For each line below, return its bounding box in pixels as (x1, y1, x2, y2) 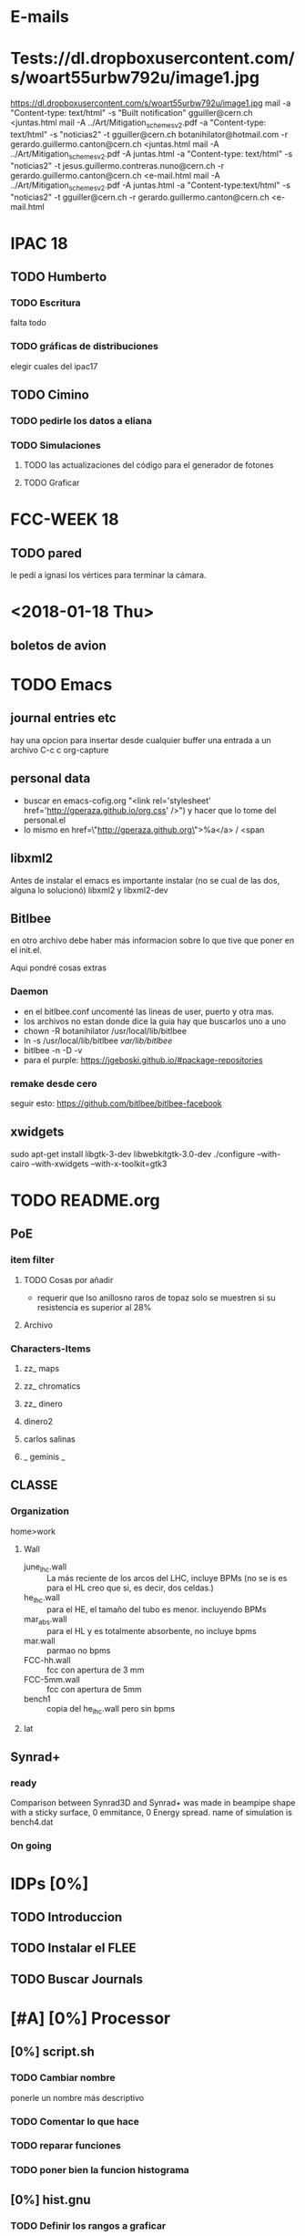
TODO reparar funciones (10, 2139, 121, 2152)
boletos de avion (10, 637, 107, 653)
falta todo (10, 317, 46, 328)
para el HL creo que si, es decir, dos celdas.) (46, 1582, 215, 1593)
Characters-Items (10, 1342, 91, 1355)
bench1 (23, 1693, 51, 1704)
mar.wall (23, 1635, 56, 1646)
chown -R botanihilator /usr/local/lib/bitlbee (23, 1025, 188, 1036)
